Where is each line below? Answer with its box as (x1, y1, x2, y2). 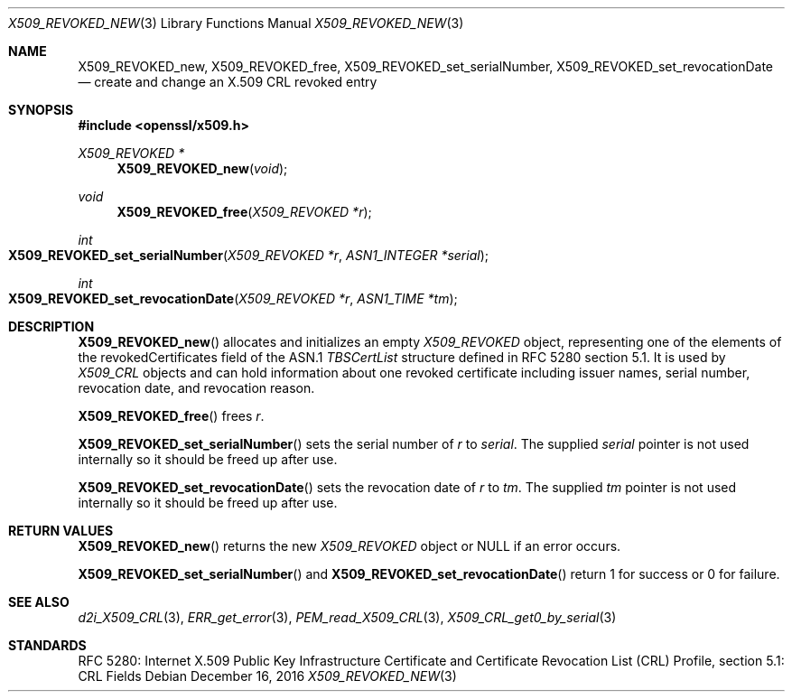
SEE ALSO (8, 594, 70, 610)
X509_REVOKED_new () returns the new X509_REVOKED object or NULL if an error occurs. (78, 538, 621, 554)
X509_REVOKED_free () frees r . (78, 408, 265, 424)
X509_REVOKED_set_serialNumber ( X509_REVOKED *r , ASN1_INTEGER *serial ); (8, 247, 489, 263)
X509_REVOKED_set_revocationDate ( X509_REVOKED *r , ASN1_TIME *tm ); (8, 291, 458, 306)
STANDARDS (8, 638, 87, 653)
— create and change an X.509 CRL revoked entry (78, 74, 377, 89)
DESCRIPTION (8, 319, 95, 334)
